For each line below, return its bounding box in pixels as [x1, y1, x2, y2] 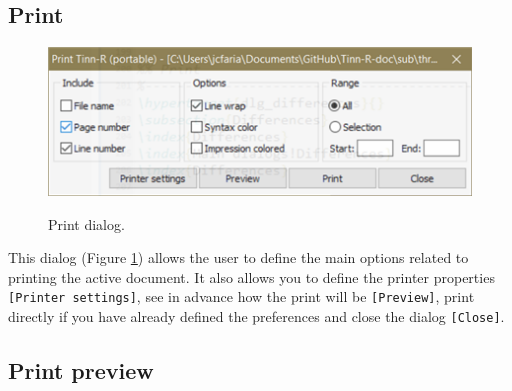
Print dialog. [48, 213, 125, 234]
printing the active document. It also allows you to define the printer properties [8, 266, 495, 287]
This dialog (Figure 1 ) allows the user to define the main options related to [8, 247, 469, 268]
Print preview [8, 355, 154, 386]
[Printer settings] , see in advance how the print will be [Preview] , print [8, 286, 475, 307]
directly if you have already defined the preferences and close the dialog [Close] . [8, 306, 505, 327]
